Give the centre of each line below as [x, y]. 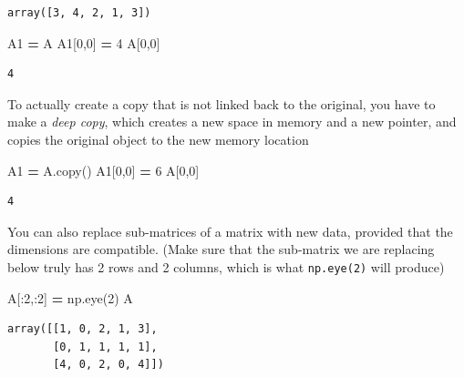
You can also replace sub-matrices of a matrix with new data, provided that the [230, 231]
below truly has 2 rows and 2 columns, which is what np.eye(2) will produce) [226, 266]
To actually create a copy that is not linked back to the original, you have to [222, 103]
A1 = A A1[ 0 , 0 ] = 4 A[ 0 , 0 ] [84, 42]
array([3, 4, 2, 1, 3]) [79, 13]
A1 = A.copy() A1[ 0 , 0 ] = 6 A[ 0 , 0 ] [103, 170]
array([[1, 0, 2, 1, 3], [82, 329]
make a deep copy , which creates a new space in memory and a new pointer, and [232, 122]
